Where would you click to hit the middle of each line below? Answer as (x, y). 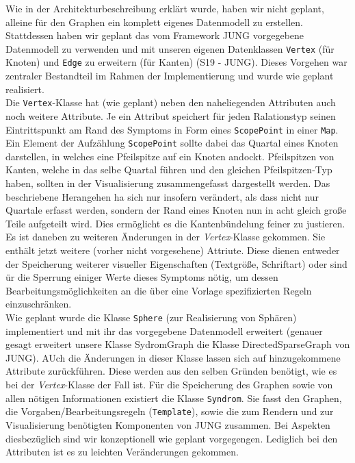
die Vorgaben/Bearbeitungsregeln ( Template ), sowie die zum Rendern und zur (170, 411)
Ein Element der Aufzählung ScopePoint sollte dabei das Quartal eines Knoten (172, 143)
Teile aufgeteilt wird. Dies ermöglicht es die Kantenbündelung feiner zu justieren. (175, 223)
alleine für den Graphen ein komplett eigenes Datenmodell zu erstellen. (154, 22)
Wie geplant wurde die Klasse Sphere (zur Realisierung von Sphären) (151, 317)
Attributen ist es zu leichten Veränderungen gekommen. (122, 452)
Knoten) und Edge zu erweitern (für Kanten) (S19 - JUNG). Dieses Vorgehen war (176, 62)
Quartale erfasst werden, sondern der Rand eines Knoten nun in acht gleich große (176, 210)
